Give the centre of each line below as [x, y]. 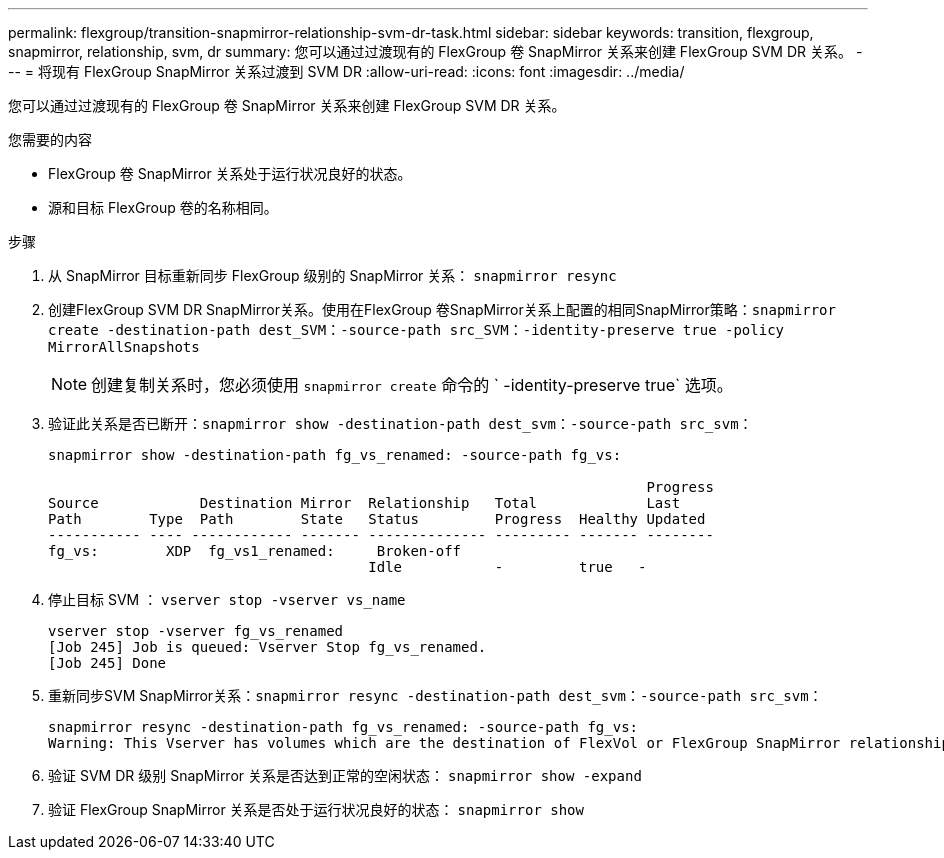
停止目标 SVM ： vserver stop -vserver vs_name [227, 599]
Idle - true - [507, 567]
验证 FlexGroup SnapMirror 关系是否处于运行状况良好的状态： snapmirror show [316, 809]
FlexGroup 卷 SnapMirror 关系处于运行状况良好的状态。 [230, 173]
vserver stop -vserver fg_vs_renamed [196, 631]
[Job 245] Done [107, 663]
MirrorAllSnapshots [124, 347]
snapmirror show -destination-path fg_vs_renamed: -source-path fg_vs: [335, 455]
